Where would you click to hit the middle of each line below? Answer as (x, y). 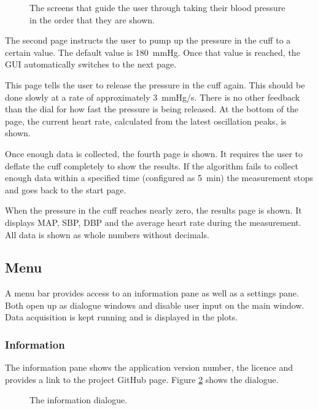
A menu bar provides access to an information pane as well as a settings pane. (152, 293)
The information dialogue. (79, 400)
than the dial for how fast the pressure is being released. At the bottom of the (152, 109)
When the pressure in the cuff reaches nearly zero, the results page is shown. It (153, 210)
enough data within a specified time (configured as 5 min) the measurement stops (159, 178)
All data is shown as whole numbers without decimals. (107, 234)
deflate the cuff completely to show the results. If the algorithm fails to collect (152, 165)
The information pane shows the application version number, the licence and (149, 367)
